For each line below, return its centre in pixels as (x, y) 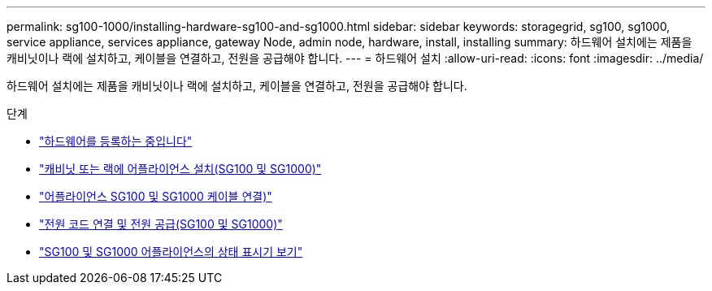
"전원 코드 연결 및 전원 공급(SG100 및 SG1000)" (161, 224)
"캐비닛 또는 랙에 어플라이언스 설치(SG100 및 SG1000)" (180, 169)
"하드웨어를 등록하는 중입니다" (116, 141)
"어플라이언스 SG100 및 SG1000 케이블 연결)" (156, 196)
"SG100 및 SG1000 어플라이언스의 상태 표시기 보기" (171, 252)
